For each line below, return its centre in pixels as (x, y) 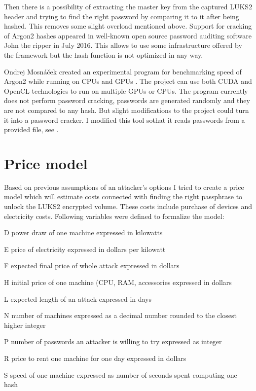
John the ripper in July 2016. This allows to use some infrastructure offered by (123, 45)
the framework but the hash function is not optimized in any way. (104, 54)
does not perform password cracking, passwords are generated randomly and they (127, 100)
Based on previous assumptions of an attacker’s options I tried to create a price (124, 187)
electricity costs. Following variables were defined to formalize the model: (114, 216)
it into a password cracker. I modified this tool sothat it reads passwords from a (125, 120)
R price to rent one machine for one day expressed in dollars (95, 358)
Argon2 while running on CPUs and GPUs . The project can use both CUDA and (128, 81)
